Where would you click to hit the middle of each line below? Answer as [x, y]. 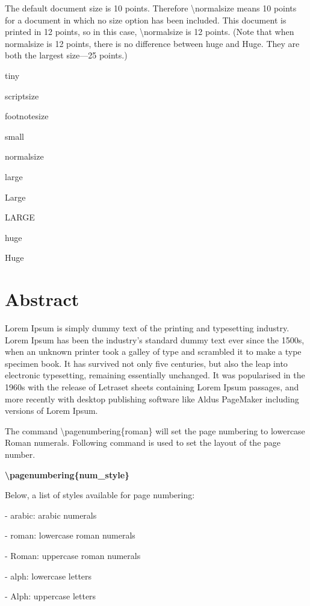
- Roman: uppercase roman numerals [73, 555]
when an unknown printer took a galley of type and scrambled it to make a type [153, 351]
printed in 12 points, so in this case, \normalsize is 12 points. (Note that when [150, 32]
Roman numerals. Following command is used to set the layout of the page [143, 442]
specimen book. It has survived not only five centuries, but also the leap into [146, 363]
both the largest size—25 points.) [66, 55]
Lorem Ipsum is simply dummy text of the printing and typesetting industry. [147, 328]
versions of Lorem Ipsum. [51, 411]
